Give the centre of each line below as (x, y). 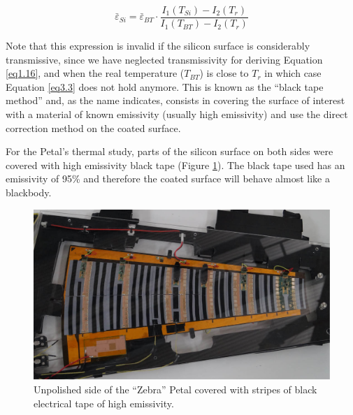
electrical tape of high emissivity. (104, 403)
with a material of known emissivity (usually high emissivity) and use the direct (177, 114)
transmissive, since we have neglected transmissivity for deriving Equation (164, 59)
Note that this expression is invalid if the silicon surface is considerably (158, 46)
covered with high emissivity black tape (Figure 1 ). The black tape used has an (175, 165)
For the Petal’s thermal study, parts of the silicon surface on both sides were (170, 151)
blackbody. (29, 192)
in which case (293, 73)
